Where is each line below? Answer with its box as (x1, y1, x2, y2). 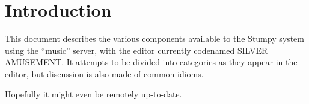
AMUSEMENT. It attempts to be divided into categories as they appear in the (5, 56, 298, 68)
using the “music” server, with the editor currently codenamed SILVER (5, 44, 268, 56)
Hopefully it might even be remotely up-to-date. (5, 87, 182, 100)
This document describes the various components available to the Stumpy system (5, 32, 304, 45)
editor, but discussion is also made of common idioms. (5, 67, 204, 79)
